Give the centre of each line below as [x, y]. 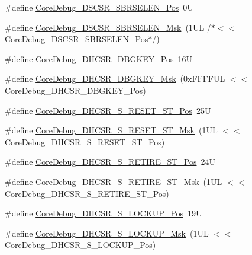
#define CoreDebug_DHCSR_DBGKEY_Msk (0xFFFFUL [115, 79]
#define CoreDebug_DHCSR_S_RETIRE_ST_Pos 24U [110, 162]
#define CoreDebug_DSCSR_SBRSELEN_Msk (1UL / [108, 27]
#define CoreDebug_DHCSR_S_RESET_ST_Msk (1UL [111, 130]
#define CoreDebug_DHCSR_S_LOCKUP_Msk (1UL [107, 233]
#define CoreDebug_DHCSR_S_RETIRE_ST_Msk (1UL [114, 181]
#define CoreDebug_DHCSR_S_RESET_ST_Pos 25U [108, 110]
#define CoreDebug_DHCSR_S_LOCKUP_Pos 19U [104, 213]
